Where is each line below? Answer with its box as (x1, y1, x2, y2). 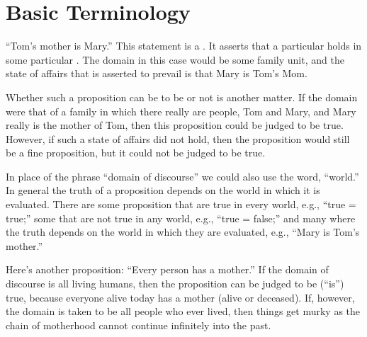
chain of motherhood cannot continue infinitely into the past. (6, 317, 271, 332)
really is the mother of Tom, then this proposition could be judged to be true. (6, 118, 344, 132)
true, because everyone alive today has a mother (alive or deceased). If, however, (6, 290, 355, 304)
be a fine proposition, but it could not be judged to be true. (6, 145, 266, 160)
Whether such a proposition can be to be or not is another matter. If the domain (6, 89, 358, 104)
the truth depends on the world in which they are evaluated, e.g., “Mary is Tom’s (6, 224, 360, 239)
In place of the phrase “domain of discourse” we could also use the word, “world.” (6, 168, 359, 183)
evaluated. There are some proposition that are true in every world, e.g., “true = (6, 197, 356, 212)
